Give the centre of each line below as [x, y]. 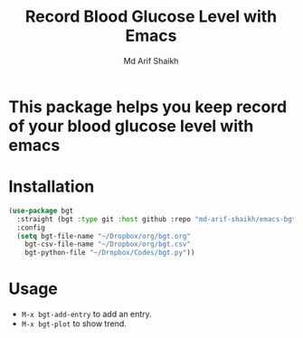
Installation [52, 187]
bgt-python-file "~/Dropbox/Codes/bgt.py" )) [110, 253]
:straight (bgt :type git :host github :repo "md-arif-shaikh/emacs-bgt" [158, 219]
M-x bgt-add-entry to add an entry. [87, 315]
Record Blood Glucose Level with [151, 17]
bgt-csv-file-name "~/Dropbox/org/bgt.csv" [108, 244]
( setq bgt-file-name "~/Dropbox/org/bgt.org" [104, 236]
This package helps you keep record [148, 107]
